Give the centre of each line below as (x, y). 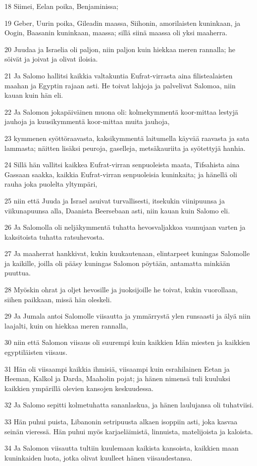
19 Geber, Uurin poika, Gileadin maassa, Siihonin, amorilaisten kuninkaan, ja (123, 23)
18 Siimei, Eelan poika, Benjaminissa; (62, 6)
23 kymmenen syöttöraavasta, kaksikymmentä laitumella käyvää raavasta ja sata (127, 138)
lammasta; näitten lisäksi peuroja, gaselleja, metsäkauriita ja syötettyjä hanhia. (125, 148)
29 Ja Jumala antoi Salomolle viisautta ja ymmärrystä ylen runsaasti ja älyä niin (128, 316)
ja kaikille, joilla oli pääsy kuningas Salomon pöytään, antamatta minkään (117, 263)
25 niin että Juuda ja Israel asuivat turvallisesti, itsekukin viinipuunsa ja (115, 200)
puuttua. (18, 273)
